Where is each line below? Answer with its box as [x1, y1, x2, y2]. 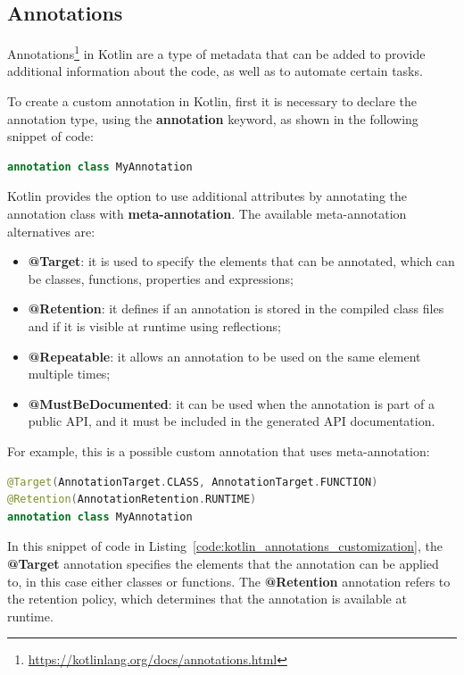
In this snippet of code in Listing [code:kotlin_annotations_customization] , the [7, 537, 443, 555]
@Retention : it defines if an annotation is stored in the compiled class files [28, 299, 444, 318]
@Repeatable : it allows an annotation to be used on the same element [28, 346, 421, 365]
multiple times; [28, 364, 111, 383]
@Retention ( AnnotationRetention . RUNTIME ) [7, 493, 257, 506]
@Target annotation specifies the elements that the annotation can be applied [7, 554, 439, 572]
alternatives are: [7, 221, 95, 240]
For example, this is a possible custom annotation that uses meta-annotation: [7, 441, 430, 460]
